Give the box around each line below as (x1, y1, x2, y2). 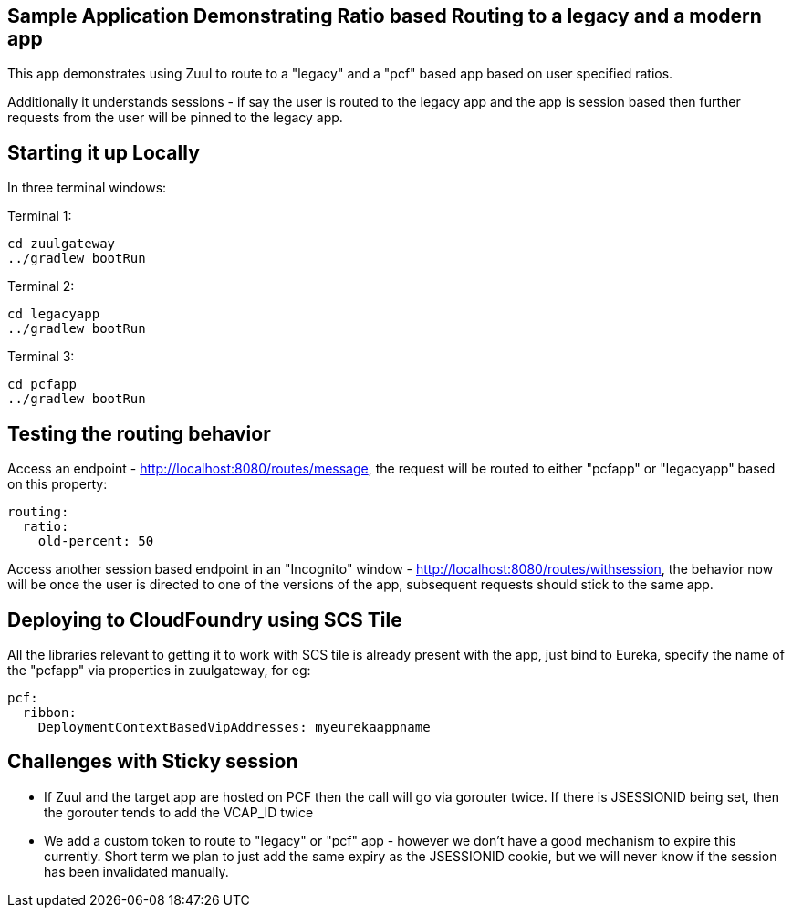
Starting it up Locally (7, 140, 200, 164)
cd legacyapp (7, 307, 100, 322)
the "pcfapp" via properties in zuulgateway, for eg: (7, 661, 311, 678)
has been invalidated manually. (44, 863, 229, 879)
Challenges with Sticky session (7, 750, 298, 774)
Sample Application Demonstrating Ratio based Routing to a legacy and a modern (7, 5, 762, 27)
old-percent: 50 (37, 534, 154, 549)
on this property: (7, 476, 108, 493)
